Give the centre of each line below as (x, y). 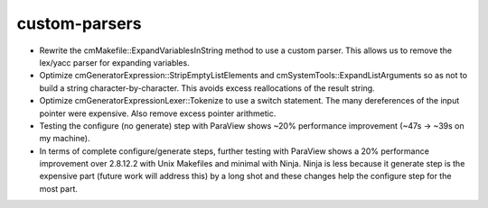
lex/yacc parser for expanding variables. (114, 62)
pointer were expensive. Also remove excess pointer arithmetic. (158, 113)
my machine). (65, 139)
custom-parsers (79, 23)
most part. (59, 188)
